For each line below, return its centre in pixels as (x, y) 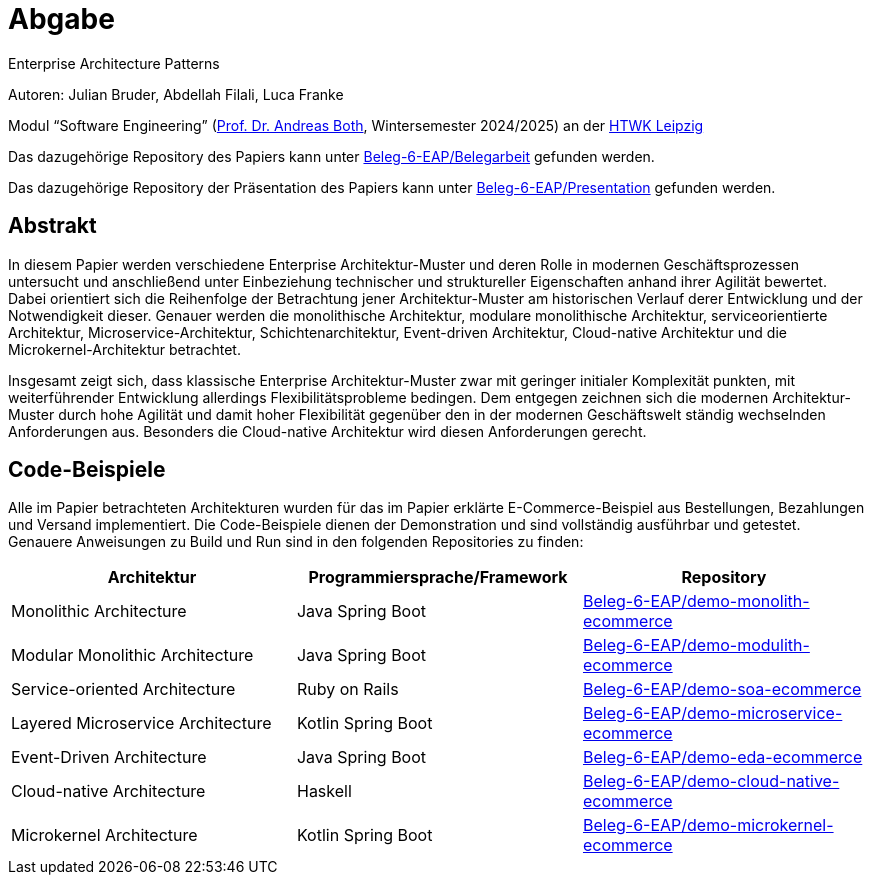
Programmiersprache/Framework (438, 577)
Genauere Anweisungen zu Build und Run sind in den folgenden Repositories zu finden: (296, 542)
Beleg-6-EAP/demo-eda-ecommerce (722, 757)
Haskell (324, 791)
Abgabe (61, 19)
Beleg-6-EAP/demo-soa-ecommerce (722, 689)
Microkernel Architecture (104, 835)
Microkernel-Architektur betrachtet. (124, 349)
